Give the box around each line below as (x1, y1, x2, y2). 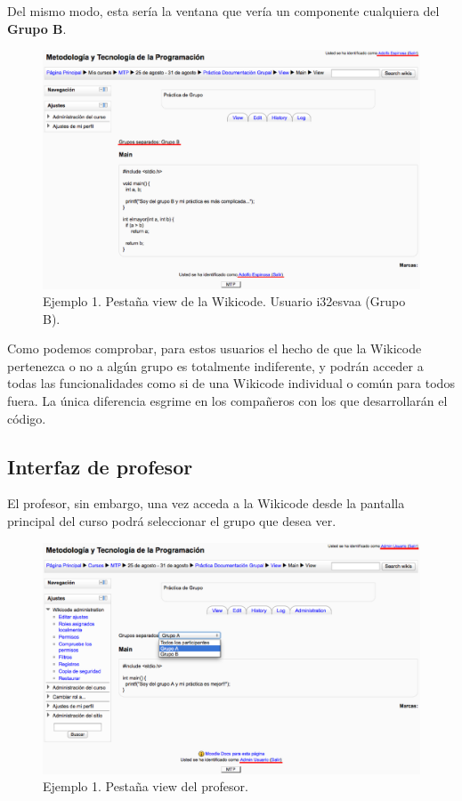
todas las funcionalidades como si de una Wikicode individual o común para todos (7, 374, 455, 392)
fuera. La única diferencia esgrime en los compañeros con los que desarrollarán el (7, 392, 448, 410)
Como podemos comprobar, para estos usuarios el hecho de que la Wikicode (7, 339, 422, 358)
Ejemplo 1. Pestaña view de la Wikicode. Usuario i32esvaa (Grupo (43, 292, 406, 311)
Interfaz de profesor (7, 452, 193, 480)
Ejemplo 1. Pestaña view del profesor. (43, 777, 248, 796)
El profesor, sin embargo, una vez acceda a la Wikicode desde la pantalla (7, 494, 405, 513)
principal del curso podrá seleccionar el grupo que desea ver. (7, 512, 336, 530)
